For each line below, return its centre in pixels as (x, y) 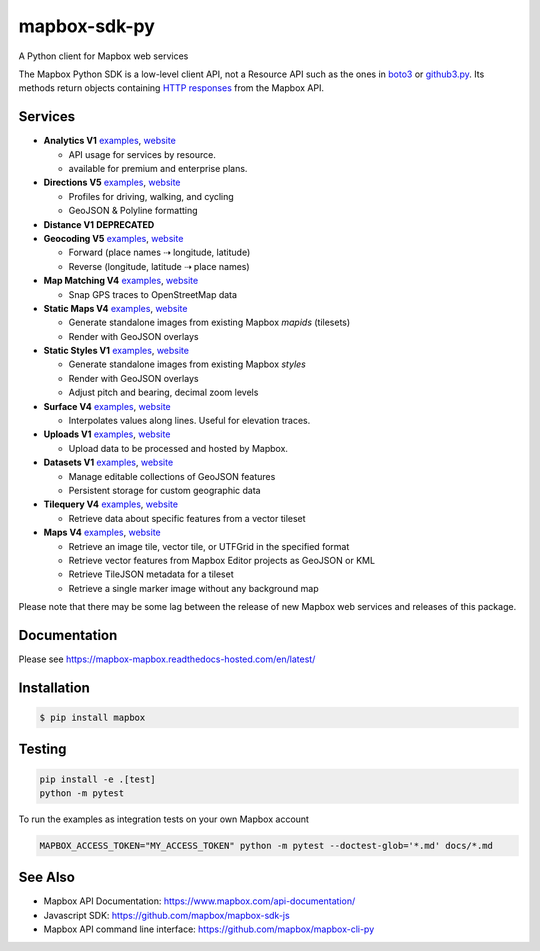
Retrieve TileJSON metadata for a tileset (151, 574)
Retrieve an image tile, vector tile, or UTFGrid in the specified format (209, 546)
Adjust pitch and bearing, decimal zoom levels (163, 392)
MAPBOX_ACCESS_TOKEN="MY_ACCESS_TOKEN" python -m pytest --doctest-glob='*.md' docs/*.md (266, 845)
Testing (42, 749)
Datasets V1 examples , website (108, 462)
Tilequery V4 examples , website (111, 504)
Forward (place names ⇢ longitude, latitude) (159, 252)
